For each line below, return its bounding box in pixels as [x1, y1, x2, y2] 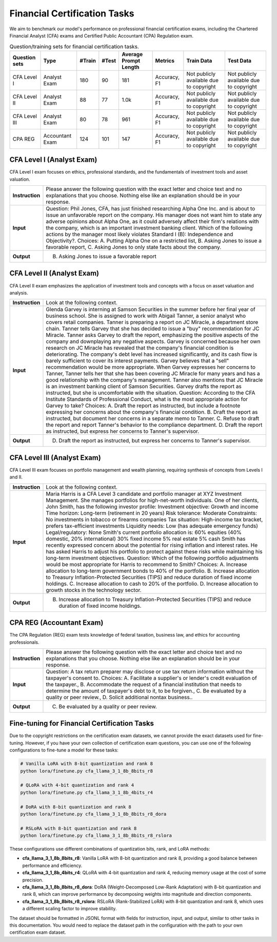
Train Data [186, 57, 212, 64]
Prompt [122, 57, 141, 64]
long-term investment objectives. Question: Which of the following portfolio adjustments [46, 554, 259, 562]
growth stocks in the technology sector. [46, 586, 142, 593]
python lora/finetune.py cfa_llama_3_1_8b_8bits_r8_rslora [20, 833, 172, 839]
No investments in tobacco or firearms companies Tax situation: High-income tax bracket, [46, 516, 263, 523]
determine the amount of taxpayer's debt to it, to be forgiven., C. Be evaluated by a [46, 687, 246, 694]
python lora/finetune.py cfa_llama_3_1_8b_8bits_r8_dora [20, 811, 167, 817]
